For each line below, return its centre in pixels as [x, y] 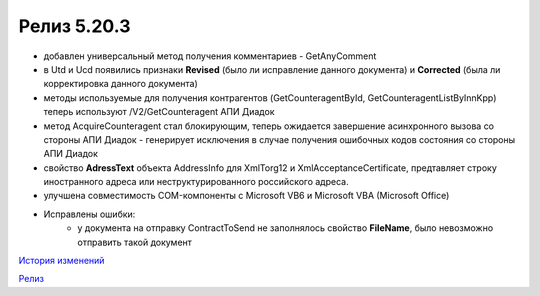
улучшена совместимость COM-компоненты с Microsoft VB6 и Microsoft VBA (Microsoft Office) [246, 196]
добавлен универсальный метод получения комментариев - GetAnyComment [210, 56]
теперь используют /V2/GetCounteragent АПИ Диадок [159, 112]
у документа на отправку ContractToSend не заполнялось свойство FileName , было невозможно [285, 228]
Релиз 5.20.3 [74, 26]
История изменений [61, 261]
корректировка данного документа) [121, 84]
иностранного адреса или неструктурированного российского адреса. [196, 182]
